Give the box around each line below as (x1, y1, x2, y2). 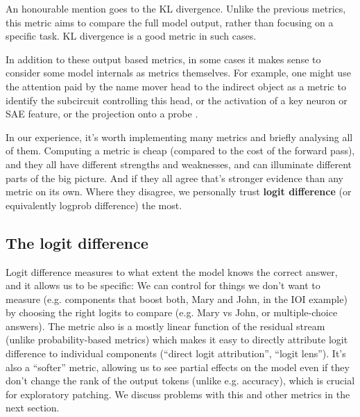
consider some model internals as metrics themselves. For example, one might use (6, 65, 351, 80)
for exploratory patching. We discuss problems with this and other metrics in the (6, 386, 350, 401)
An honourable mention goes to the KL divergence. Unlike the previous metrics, (6, 1, 346, 15)
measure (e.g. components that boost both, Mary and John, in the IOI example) (6, 291, 348, 306)
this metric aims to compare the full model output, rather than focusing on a (6, 15, 334, 29)
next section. (6, 400, 60, 415)
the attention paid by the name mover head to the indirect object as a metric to (6, 79, 346, 93)
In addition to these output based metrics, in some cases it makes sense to (6, 51, 321, 66)
